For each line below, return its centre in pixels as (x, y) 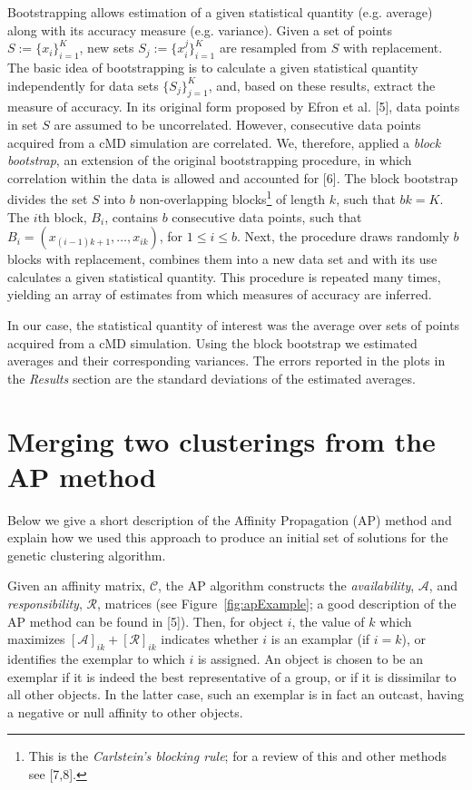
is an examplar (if (320, 639)
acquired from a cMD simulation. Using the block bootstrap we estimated (212, 342)
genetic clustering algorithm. (87, 555)
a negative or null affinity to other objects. (125, 712)
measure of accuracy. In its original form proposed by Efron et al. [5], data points (234, 107)
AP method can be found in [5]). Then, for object (145, 621)
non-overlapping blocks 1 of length (232, 197)
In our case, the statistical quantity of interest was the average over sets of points (234, 324)
